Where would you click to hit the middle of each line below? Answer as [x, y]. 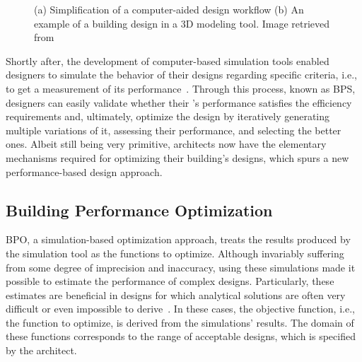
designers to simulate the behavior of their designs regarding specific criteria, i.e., [181, 75]
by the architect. [41, 350]
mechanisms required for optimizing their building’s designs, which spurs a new [177, 157]
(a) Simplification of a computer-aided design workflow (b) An [169, 9]
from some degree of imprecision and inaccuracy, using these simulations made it [181, 267]
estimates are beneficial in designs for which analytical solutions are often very [176, 294]
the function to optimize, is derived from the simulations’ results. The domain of [180, 322]
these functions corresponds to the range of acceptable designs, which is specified [181, 336]
